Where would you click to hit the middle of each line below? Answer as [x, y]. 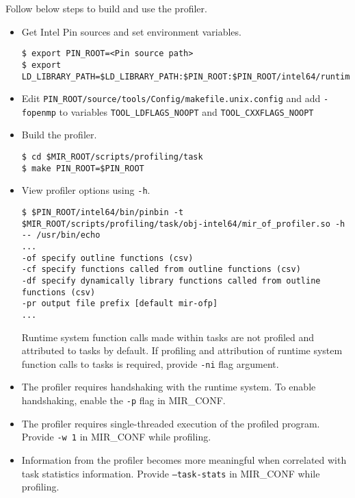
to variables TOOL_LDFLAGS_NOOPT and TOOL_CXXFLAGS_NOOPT [186, 111]
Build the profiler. [59, 135]
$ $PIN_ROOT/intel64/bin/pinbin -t [103, 213]
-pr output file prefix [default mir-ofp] [120, 304]
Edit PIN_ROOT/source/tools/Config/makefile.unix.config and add [171, 98]
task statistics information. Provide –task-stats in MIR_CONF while [171, 473]
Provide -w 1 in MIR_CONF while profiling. [116, 437]
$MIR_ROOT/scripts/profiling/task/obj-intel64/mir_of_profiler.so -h [183, 224]
